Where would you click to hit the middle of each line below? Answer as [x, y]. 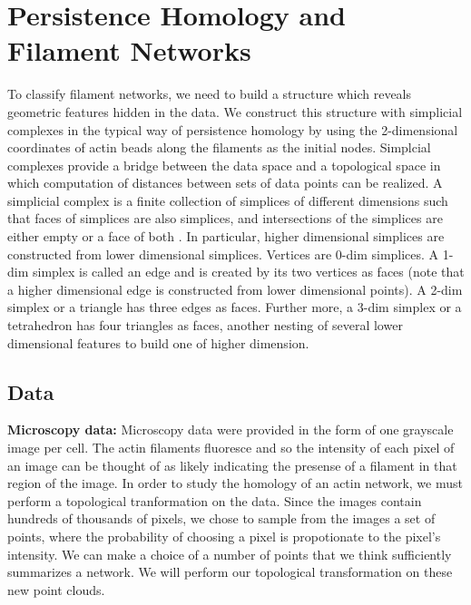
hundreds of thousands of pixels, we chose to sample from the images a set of [221, 518]
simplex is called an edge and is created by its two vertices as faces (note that [248, 272]
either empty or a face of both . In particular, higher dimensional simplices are [226, 236]
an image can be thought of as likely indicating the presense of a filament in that [232, 465]
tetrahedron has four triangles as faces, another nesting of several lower [205, 325]
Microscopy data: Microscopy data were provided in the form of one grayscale [231, 429]
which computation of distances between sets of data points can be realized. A [225, 183]
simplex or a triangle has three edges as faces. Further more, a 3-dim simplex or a [235, 307]
